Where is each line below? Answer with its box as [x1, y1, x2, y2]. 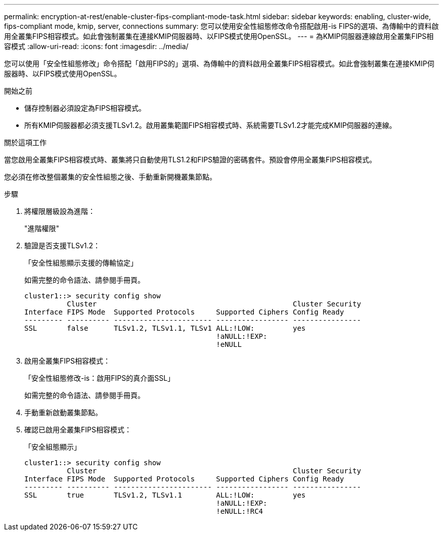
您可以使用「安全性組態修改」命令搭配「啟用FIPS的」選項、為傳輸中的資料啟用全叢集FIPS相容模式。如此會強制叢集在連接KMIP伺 [4, 59, 434, 68]
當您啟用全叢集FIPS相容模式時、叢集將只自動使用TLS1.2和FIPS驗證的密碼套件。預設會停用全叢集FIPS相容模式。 [4, 155, 377, 164]
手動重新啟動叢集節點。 [24, 408, 102, 417]
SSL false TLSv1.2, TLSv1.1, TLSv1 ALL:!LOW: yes [24, 324, 306, 332]
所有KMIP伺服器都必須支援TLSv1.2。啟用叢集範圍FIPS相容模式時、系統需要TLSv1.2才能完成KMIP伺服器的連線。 [24, 121, 396, 129]
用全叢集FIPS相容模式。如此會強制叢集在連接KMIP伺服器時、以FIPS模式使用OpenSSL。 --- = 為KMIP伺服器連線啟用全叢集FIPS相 [4, 32, 434, 40]
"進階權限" [24, 224, 60, 233]
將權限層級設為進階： [24, 207, 95, 215]
